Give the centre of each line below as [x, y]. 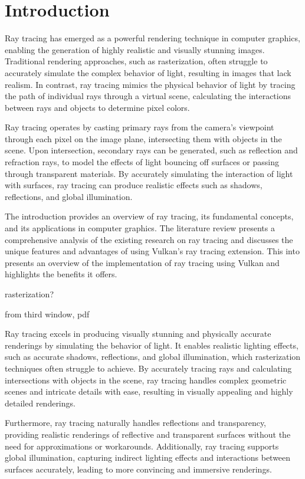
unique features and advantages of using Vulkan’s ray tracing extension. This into [152, 251]
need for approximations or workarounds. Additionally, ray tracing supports [142, 446]
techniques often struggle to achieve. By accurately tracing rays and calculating [148, 368]
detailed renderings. [40, 403]
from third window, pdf [47, 314]
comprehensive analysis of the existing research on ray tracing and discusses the [149, 239]
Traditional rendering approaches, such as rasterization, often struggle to [136, 61]
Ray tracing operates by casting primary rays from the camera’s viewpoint [140, 127]
